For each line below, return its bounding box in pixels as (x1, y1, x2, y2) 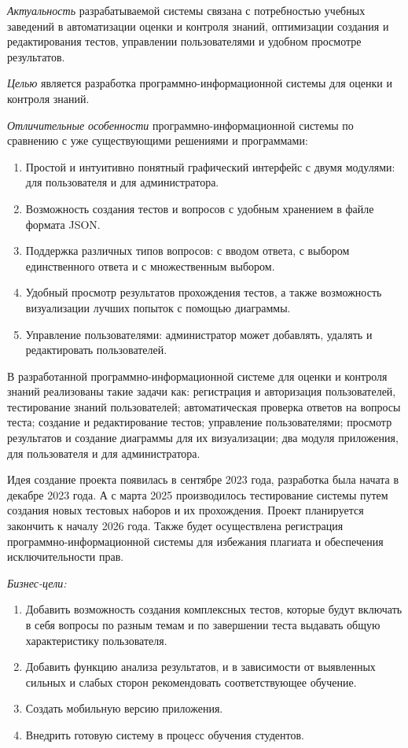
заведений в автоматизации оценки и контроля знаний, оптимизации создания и (7, 17, 389, 34)
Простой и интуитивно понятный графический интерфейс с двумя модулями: (25, 158, 395, 175)
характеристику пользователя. (25, 632, 167, 648)
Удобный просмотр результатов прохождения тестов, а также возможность (25, 284, 382, 300)
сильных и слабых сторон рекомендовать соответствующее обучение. (25, 673, 357, 690)
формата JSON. (25, 216, 101, 232)
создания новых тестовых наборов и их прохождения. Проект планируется (7, 502, 364, 518)
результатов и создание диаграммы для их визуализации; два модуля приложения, (7, 429, 399, 446)
